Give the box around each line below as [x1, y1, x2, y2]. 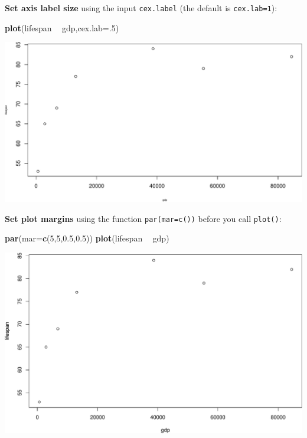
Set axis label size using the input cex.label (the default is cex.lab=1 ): [5, 2, 277, 14]
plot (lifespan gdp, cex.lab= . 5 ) [5, 21, 119, 34]
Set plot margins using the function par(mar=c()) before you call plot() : [5, 212, 282, 224]
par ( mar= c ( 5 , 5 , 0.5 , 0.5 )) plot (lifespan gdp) [5, 232, 169, 244]
